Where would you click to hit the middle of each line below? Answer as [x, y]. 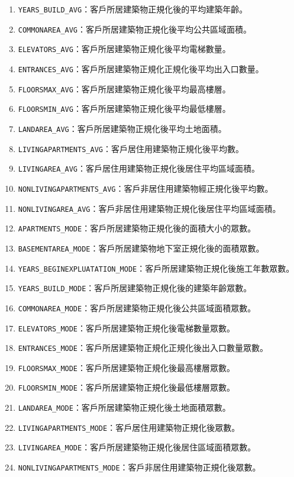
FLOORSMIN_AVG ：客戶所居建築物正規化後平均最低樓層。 [124, 109]
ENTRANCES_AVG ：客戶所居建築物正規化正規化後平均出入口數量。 [141, 68]
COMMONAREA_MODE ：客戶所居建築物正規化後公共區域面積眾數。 [137, 307]
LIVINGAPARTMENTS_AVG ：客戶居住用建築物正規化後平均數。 [131, 148]
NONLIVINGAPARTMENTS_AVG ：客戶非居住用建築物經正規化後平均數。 [146, 188]
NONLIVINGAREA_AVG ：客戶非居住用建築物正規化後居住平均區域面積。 [149, 208]
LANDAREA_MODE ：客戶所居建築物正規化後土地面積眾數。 [124, 407]
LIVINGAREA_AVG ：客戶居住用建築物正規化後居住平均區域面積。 [139, 168]
